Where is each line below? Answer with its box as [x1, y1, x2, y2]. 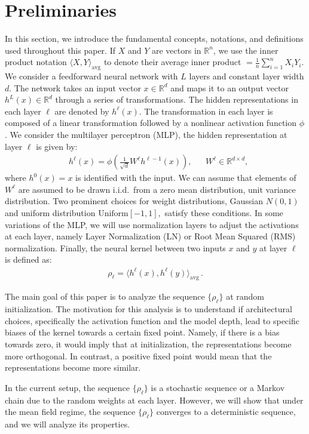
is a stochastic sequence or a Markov [151, 381, 285, 393]
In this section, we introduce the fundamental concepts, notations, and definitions [5, 32, 304, 45]
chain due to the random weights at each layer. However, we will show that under [5, 393, 304, 406]
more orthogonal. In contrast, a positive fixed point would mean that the [5, 349, 272, 362]
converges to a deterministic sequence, [156, 405, 296, 418]
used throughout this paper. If [5, 44, 115, 56]
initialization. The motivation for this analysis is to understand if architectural [5, 303, 292, 315]
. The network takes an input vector [9, 81, 141, 94]
